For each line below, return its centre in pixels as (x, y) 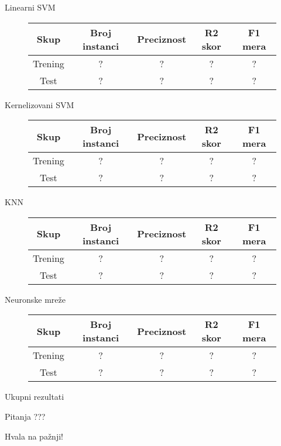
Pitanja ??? (25, 416)
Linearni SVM (30, 7)
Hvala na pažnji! (34, 436)
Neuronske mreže (35, 299)
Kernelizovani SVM (40, 104)
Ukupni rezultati (35, 397)
